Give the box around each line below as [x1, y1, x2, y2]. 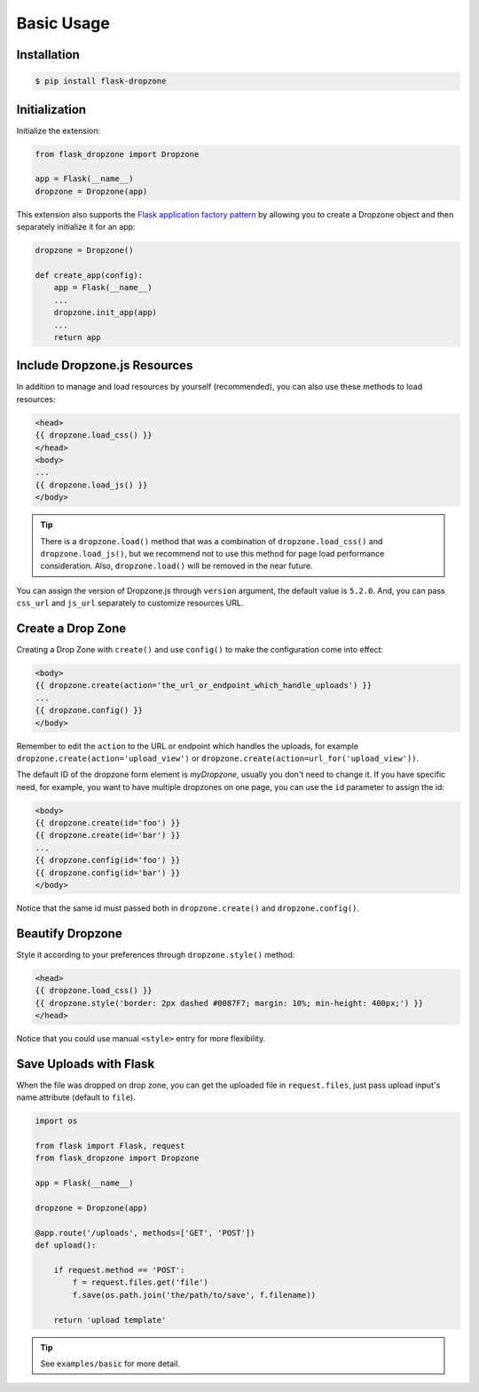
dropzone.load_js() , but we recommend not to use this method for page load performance [40, 548, 385, 558]
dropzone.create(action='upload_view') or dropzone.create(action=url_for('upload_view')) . [16, 753, 420, 763]
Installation [16, 47, 80, 62]
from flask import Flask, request [35, 1141, 185, 1151]
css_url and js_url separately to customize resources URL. [16, 597, 244, 608]
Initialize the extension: [16, 125, 101, 136]
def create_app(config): [35, 270, 144, 280]
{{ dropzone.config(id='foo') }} [35, 855, 181, 866]
